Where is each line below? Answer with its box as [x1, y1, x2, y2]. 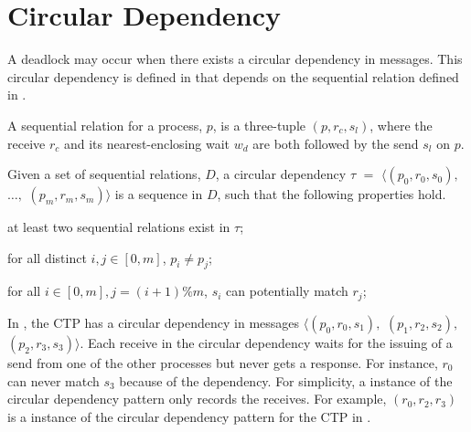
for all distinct [7, 248, 87, 267]
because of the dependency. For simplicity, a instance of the [119, 371, 453, 390]
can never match [7, 371, 100, 390]
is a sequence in [114, 184, 203, 204]
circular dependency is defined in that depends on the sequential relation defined [7, 67, 459, 86]
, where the [369, 115, 433, 134]
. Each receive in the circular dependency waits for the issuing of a [80, 332, 453, 352]
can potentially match [226, 281, 348, 300]
